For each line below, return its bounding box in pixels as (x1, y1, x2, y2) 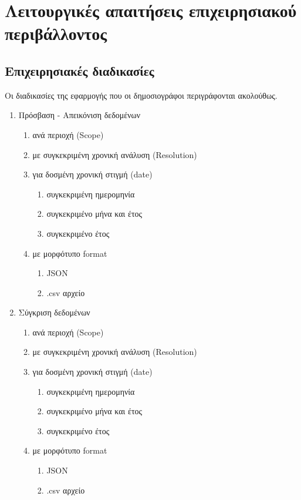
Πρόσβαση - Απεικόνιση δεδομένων (18, 109, 141, 121)
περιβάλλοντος (5, 21, 107, 45)
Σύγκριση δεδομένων (18, 306, 90, 318)
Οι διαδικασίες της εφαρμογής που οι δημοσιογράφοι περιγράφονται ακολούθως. (5, 89, 278, 101)
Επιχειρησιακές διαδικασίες (5, 61, 154, 79)
